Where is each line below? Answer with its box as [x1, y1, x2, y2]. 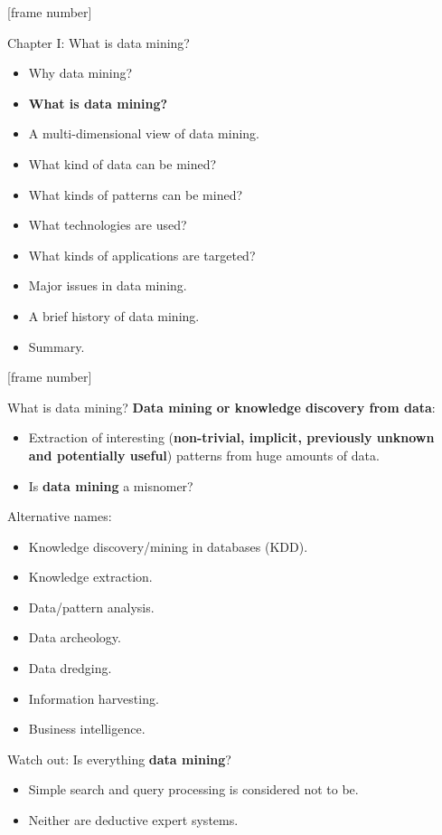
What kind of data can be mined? [28, 154, 217, 173]
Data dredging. [28, 659, 112, 678]
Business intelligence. [28, 719, 146, 738]
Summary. [28, 337, 85, 356]
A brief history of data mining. [28, 306, 200, 325]
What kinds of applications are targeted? [28, 245, 256, 264]
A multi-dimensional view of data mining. [28, 124, 260, 143]
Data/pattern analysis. [28, 597, 155, 616]
